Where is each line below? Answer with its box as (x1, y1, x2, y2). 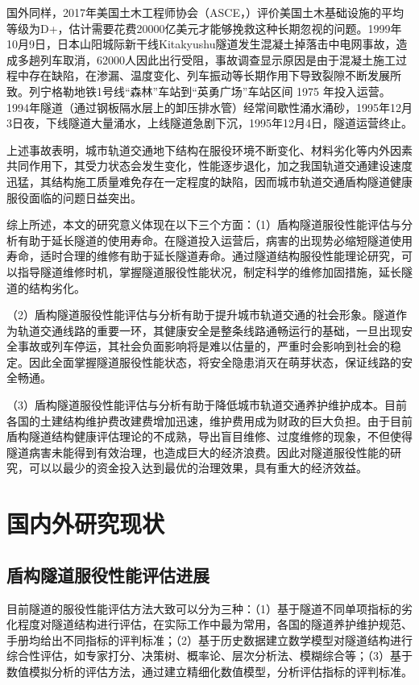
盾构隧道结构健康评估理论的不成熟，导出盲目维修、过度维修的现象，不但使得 (6, 428, 413, 445)
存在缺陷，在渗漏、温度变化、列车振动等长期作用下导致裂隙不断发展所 (28, 67, 401, 84)
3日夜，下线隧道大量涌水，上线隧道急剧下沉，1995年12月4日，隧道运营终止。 (6, 114, 413, 131)
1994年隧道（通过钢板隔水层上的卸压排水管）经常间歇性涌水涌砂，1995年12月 (6, 98, 413, 115)
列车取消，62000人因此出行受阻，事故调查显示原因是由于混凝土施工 (39, 51, 396, 68)
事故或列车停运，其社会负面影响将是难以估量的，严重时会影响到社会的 (17, 338, 390, 355)
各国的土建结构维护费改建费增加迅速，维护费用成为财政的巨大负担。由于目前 (6, 412, 413, 429)
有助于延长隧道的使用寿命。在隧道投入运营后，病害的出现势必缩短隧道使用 (17, 231, 413, 248)
